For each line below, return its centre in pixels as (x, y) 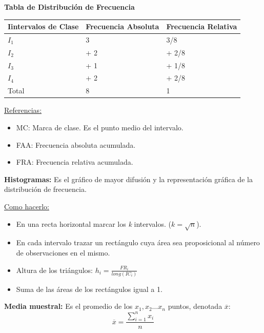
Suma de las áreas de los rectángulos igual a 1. (89, 289)
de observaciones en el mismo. (63, 252)
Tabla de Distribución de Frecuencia (69, 7)
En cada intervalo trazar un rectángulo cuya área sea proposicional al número (138, 242)
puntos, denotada (195, 306)
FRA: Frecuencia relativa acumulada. (75, 162)
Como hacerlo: (27, 206)
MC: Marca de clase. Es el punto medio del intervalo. (100, 127)
